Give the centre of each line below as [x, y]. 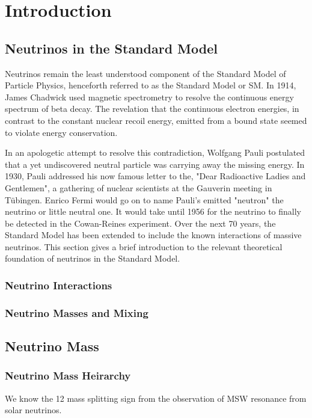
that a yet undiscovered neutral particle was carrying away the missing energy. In [155, 164]
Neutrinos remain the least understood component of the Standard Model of [145, 73]
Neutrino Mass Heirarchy [68, 376]
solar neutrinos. [33, 410]
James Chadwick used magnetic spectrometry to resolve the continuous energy [149, 97]
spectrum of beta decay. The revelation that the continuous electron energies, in [152, 109]
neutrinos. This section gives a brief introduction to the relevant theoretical [144, 246]
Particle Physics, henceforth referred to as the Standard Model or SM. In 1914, [151, 85]
